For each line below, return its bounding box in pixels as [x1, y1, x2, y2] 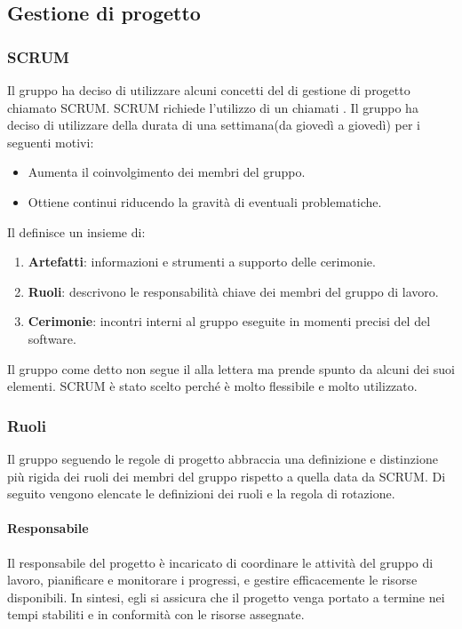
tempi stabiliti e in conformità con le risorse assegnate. [7, 605, 305, 624]
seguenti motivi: [7, 132, 94, 151]
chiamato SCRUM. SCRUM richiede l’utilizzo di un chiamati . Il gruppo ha [7, 98, 418, 116]
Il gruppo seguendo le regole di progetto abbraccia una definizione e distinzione [7, 449, 438, 467]
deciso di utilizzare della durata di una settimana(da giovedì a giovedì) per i [7, 115, 421, 134]
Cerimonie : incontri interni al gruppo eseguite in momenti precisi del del [28, 312, 431, 330]
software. [28, 329, 76, 347]
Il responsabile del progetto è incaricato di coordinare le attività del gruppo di [7, 553, 434, 571]
